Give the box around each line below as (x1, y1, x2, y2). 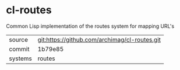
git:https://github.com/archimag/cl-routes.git (37, 35, 161, 43)
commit (9, 45, 30, 53)
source (9, 35, 28, 43)
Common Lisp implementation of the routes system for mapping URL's (6, 23, 175, 30)
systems (9, 54, 32, 62)
